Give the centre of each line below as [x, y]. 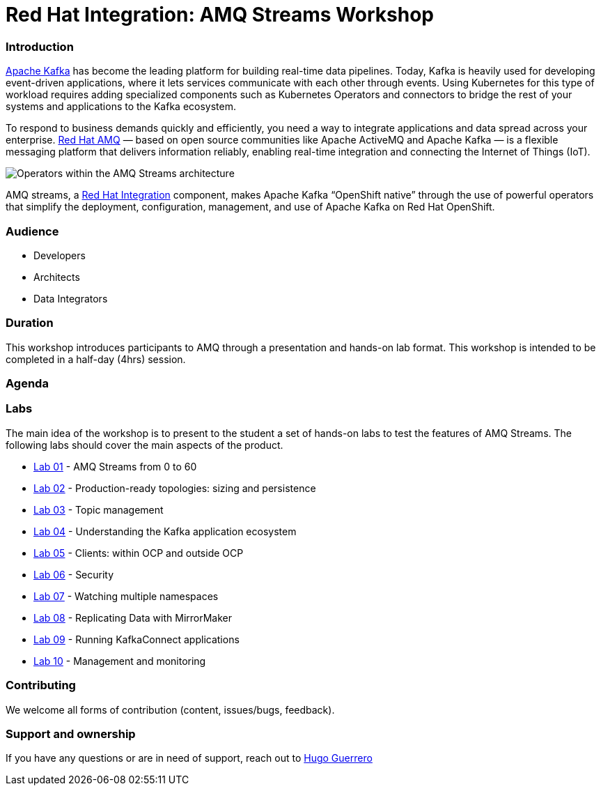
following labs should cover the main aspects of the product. [145, 445]
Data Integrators [71, 298]
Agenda [27, 383]
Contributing [41, 685]
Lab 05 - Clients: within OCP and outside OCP [139, 553]
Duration [30, 323]
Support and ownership [71, 734]
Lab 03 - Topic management [99, 509]
